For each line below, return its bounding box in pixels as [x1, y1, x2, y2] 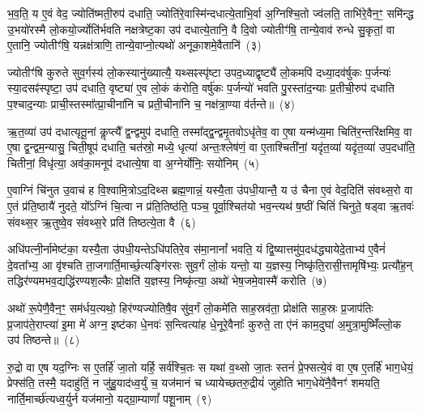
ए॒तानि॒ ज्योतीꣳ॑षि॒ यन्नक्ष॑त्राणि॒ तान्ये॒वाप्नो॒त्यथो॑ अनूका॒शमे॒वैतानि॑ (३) [7, 36, 262, 53]
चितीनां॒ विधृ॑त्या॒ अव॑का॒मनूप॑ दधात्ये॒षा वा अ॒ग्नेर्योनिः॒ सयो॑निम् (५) [7, 154, 259, 171]
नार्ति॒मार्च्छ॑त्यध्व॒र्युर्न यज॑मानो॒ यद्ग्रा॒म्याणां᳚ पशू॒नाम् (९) [7, 390, 212, 407]
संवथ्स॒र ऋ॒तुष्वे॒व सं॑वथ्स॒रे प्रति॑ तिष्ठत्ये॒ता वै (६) [7, 213, 196, 230]
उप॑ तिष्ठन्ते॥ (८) [7, 331, 80, 348]
